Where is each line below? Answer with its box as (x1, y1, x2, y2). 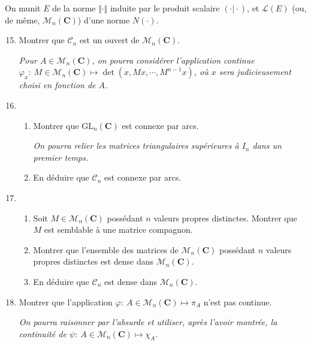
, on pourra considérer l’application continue (92, 53, 255, 66)
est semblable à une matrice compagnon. (44, 223, 193, 236)
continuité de (19, 327, 67, 340)
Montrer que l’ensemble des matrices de (33, 243, 179, 256)
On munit (5, 2, 41, 14)
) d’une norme (77, 13, 130, 26)
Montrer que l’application (19, 295, 113, 308)
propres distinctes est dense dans (33, 255, 154, 268)
